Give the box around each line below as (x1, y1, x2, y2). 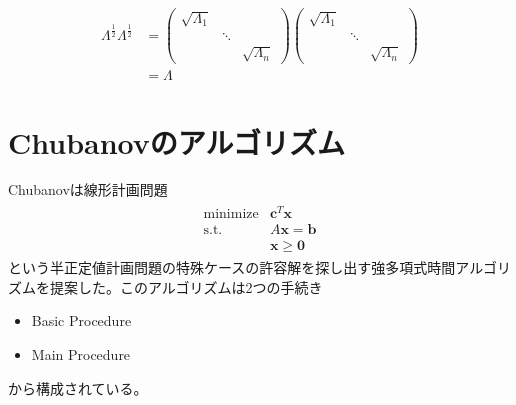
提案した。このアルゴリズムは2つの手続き (49, 276, 323, 297)
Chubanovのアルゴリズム (8, 121, 345, 162)
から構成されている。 (8, 377, 148, 398)
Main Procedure (31, 344, 131, 365)
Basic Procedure (31, 310, 132, 331)
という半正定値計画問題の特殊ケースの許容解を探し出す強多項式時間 (8, 257, 456, 278)
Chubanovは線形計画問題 (8, 179, 168, 200)
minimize (203, 207, 259, 222)
